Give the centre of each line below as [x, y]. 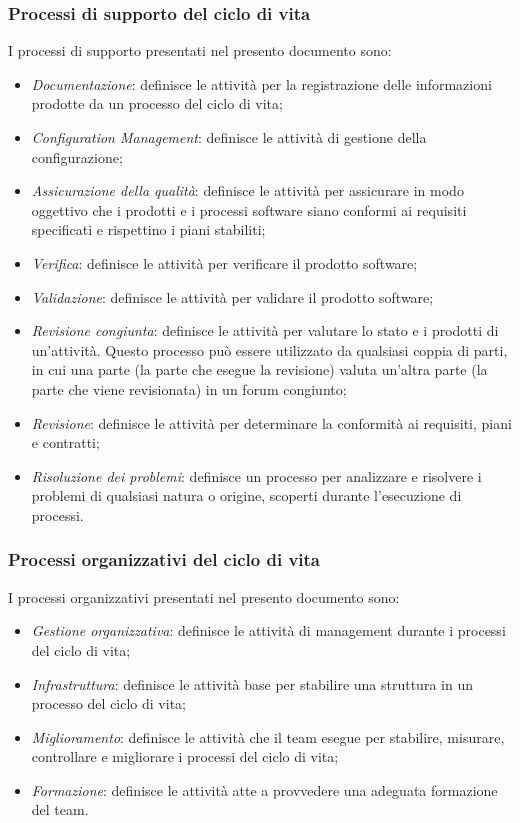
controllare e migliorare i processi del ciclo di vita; [185, 756]
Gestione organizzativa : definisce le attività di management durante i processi [268, 630]
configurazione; [77, 156]
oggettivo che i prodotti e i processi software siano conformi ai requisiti [249, 209]
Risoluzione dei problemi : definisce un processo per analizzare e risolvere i [256, 475]
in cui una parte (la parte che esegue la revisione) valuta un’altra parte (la [259, 369]
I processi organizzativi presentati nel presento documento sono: [204, 596]
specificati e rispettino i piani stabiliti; [148, 229]
